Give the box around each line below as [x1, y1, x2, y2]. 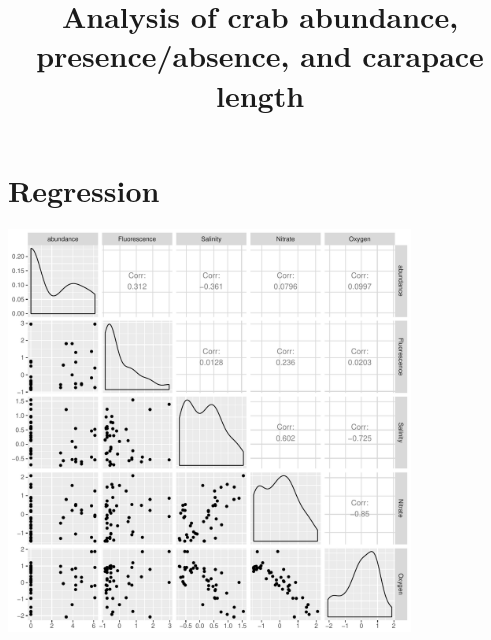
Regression [8, 169, 160, 210]
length [215, 74, 305, 115]
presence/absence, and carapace [36, 35, 484, 76]
